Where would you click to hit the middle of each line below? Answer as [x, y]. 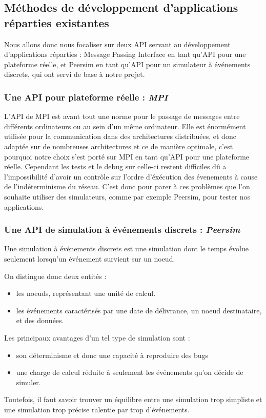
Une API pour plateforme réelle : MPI [86, 97]
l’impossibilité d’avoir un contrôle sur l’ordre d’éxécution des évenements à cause [131, 176]
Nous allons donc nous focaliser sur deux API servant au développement [117, 44]
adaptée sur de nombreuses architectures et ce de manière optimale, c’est [119, 146]
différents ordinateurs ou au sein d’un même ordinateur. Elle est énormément [125, 126]
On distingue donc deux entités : [55, 276]
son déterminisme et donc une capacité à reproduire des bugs [112, 355]
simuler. [28, 382]
